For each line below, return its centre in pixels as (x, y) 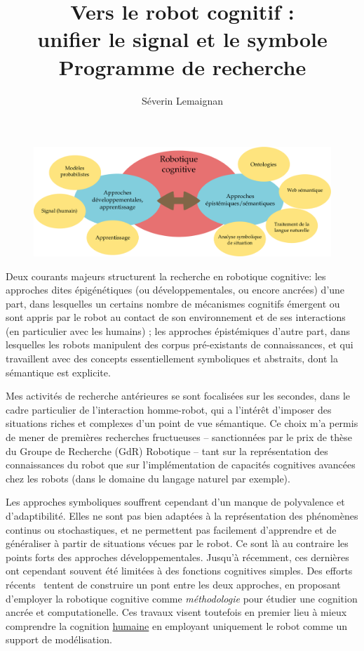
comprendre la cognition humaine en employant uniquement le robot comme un (177, 625)
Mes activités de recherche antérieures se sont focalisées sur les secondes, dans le (178, 396)
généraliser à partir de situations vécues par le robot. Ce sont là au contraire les (177, 543)
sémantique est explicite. (58, 372)
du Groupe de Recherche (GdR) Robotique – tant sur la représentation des (167, 451)
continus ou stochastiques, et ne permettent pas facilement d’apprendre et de (171, 529)
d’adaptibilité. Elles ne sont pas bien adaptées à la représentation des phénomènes (182, 516)
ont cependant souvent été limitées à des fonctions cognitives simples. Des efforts (179, 571)
